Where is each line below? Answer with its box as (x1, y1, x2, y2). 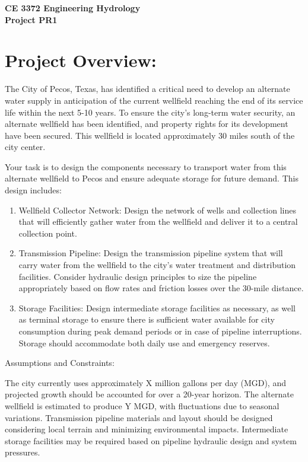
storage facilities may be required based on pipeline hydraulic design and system (5, 434, 297, 447)
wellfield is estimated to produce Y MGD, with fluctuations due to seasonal (5, 399, 280, 412)
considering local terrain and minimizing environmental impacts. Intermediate (5, 423, 288, 435)
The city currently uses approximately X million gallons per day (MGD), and (5, 376, 286, 388)
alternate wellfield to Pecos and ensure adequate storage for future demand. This (5, 172, 299, 184)
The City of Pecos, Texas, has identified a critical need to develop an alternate (5, 82, 290, 95)
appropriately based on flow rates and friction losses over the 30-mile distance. (18, 282, 304, 294)
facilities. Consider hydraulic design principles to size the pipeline (18, 270, 257, 282)
